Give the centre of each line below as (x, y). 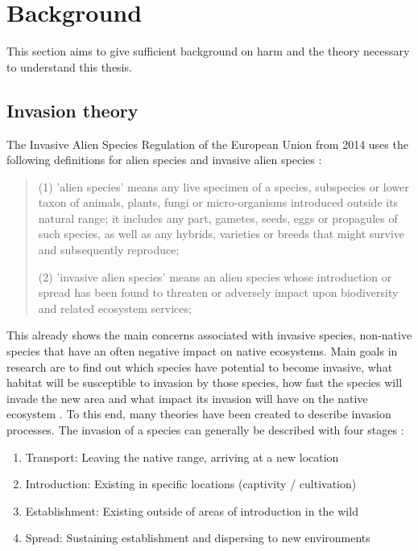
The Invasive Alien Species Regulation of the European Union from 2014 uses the (207, 144)
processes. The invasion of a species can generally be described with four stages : (205, 430)
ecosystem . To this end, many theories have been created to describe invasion (199, 414)
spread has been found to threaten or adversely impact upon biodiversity (218, 292)
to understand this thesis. (69, 66)
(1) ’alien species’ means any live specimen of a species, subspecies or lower (223, 186)
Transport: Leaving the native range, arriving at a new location (182, 456)
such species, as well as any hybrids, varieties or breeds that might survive (221, 234)
